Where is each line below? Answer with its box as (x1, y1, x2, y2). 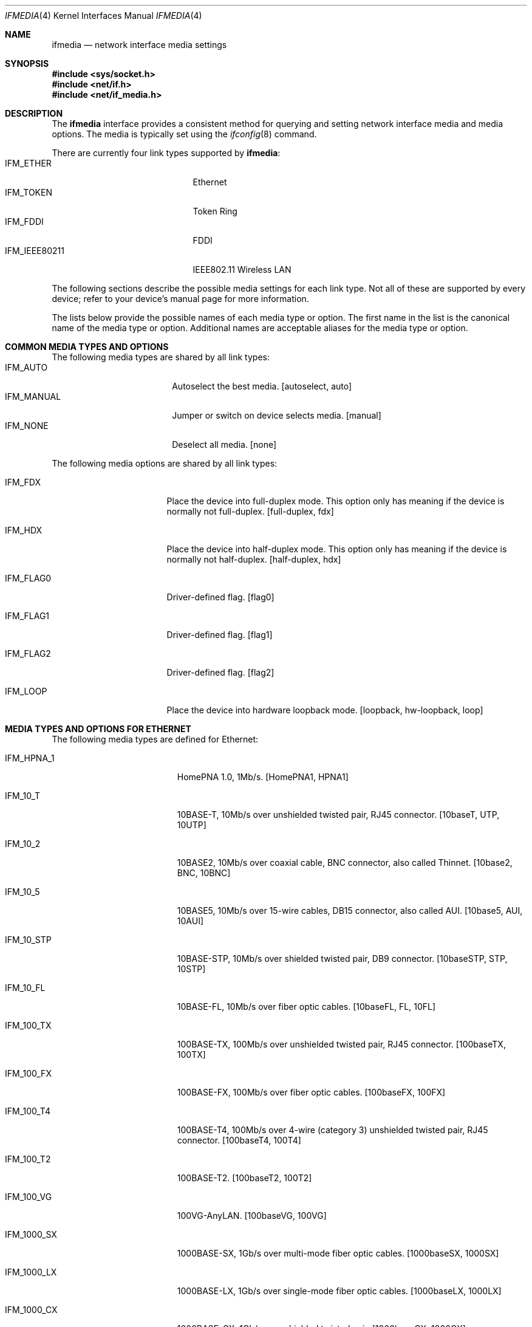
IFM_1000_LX (5, 1267, 57, 1277)
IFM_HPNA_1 (5, 753, 55, 763)
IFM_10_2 (5, 838, 41, 849)
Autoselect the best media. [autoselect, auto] (172, 381, 352, 391)
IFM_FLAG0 (5, 573, 52, 583)
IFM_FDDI (5, 216, 44, 227)
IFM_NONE (5, 420, 49, 431)
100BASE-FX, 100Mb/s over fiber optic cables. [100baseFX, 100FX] (177, 1087, 446, 1097)
